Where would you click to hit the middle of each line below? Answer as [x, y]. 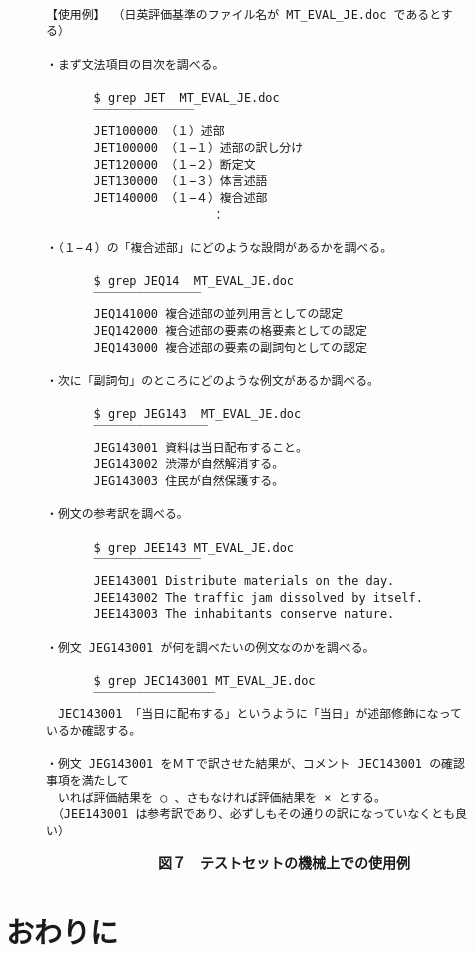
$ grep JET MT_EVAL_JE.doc [186, 97]
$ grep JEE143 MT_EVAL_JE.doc [194, 547]
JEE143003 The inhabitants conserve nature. [244, 614]
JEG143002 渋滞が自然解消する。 [189, 464]
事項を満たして [87, 780]
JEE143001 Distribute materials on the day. [244, 580]
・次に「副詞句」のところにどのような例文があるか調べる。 [212, 381]
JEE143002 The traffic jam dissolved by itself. [258, 597]
